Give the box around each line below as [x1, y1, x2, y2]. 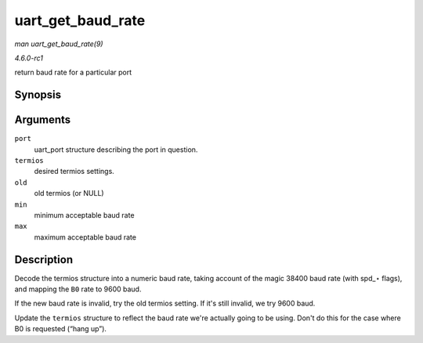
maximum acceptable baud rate [34, 232, 137, 242]
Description [14, 253, 74, 266]
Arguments [14, 114, 71, 127]
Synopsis [14, 88, 62, 102]
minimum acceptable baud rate [34, 210, 135, 219]
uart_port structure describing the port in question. [34, 145, 198, 154]
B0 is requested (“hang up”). [14, 324, 107, 334]
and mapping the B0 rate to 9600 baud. [14, 284, 142, 294]
